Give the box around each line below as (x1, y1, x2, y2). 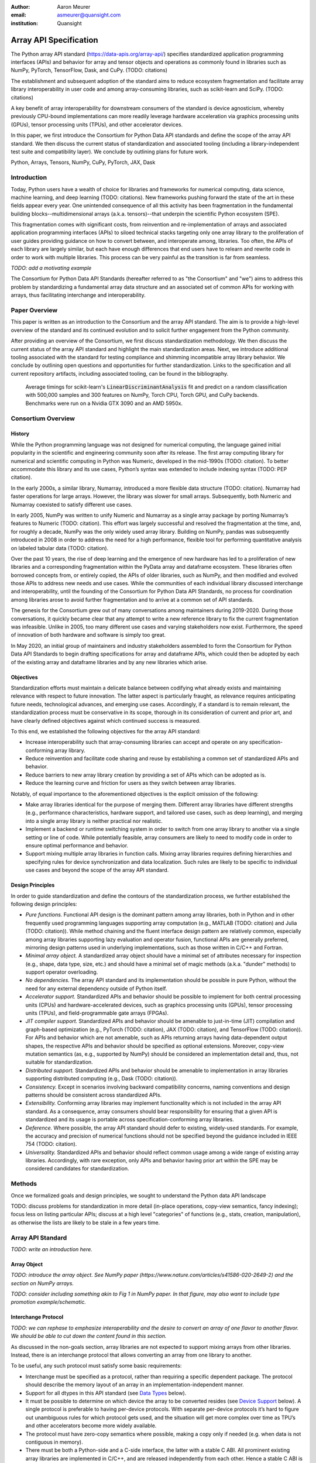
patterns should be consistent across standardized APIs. (25, 1091, 162, 1098)
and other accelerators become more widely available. (25, 1422, 157, 1429)
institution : (11, 19, 39, 26)
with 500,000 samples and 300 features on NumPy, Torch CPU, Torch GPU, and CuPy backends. (25, 391, 259, 399)
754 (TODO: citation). (25, 1141, 77, 1148)
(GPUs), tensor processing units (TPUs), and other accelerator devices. (11, 121, 183, 128)
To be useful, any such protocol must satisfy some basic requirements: (11, 1362, 182, 1369)
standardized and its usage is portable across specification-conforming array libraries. (25, 1116, 234, 1123)
